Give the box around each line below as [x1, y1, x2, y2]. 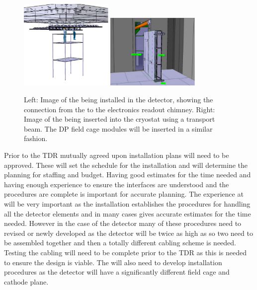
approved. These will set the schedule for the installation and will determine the [4, 159, 248, 170]
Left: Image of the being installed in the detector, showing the [24, 94, 213, 104]
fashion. [24, 133, 48, 144]
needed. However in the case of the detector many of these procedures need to [4, 218, 242, 228]
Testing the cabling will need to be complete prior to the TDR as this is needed [4, 247, 247, 257]
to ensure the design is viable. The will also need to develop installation [4, 257, 222, 267]
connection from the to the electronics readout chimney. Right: [24, 104, 215, 114]
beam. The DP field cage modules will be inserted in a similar [24, 123, 213, 134]
